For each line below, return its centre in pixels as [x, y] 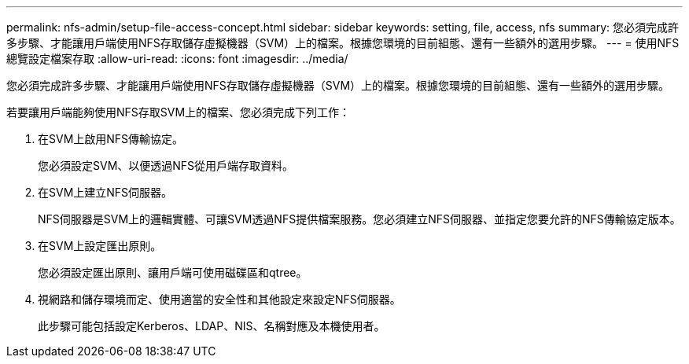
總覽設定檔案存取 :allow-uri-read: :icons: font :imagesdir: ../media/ [177, 59]
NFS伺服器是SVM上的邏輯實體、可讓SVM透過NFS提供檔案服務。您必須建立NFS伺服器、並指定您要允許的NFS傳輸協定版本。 [359, 219]
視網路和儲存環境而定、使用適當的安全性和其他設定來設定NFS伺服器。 [219, 299]
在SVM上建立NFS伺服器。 [105, 192]
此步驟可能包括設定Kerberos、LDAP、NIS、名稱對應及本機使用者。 [212, 326]
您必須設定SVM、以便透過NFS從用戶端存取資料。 [166, 165]
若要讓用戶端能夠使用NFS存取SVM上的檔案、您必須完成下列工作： [179, 112]
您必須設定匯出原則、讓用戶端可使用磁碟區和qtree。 [173, 272]
